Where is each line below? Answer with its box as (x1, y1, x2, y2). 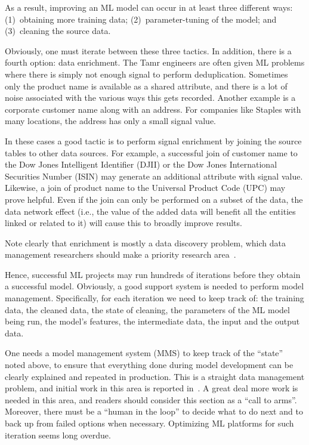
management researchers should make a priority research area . (5, 248, 236, 261)
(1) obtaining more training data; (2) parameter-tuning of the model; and (5, 13, 277, 25)
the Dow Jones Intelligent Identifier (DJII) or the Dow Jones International (5, 158, 277, 171)
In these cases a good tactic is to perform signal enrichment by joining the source (5, 134, 302, 147)
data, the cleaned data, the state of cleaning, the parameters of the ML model (5, 303, 290, 316)
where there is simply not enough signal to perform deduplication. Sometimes (5, 67, 288, 80)
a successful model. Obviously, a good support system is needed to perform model (5, 280, 304, 292)
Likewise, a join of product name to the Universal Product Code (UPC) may (5, 181, 286, 194)
